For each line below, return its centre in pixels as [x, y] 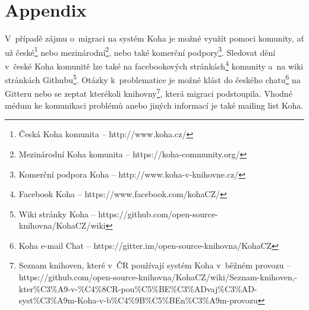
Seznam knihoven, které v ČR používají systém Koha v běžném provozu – [155, 265]
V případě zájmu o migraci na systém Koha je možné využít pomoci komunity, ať [154, 38]
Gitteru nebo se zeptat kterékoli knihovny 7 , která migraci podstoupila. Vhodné [149, 93]
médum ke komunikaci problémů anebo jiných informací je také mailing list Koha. [154, 105]
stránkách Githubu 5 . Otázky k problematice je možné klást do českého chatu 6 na [153, 79]
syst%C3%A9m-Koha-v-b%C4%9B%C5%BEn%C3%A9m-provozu [138, 300]
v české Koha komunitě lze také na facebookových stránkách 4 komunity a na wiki [154, 65]
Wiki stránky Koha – [57, 213]
